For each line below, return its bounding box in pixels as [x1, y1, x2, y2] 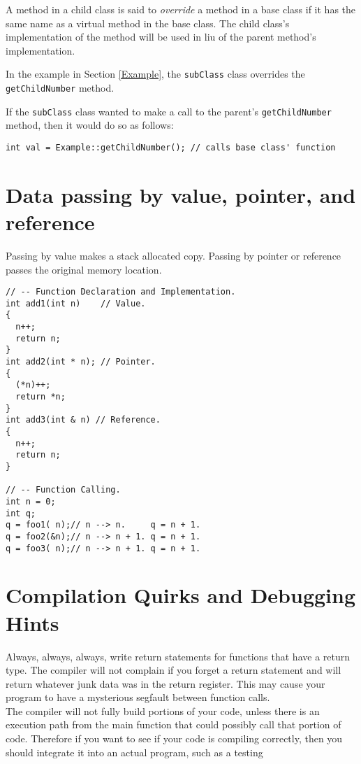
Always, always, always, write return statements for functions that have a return [6, 649, 351, 663]
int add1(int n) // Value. [6, 298, 146, 309]
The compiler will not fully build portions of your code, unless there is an [6, 703, 320, 718]
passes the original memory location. [6, 262, 162, 276]
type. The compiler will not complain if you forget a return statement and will [6, 663, 341, 677]
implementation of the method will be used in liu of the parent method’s [6, 29, 316, 44]
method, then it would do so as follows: [6, 118, 174, 132]
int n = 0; [6, 496, 56, 507]
